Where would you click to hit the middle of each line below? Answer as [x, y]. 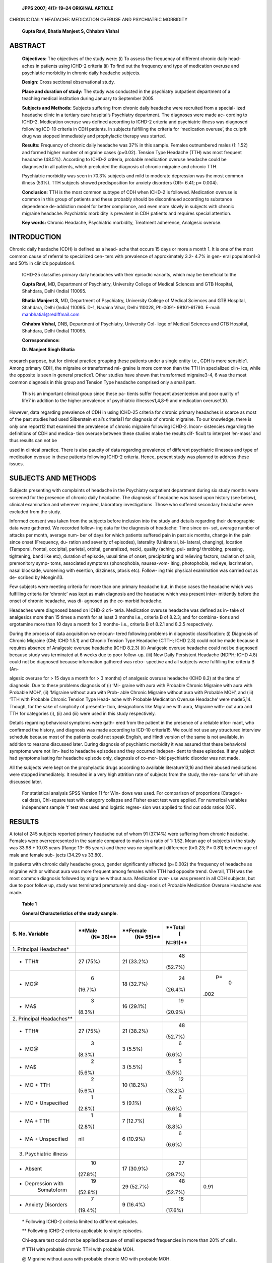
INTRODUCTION [35, 237]
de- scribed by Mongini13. [37, 577]
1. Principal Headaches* [41, 949]
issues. [17, 464]
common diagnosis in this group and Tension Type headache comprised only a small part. [103, 382]
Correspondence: [41, 340]
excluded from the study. [35, 512]
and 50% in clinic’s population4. [42, 263]
